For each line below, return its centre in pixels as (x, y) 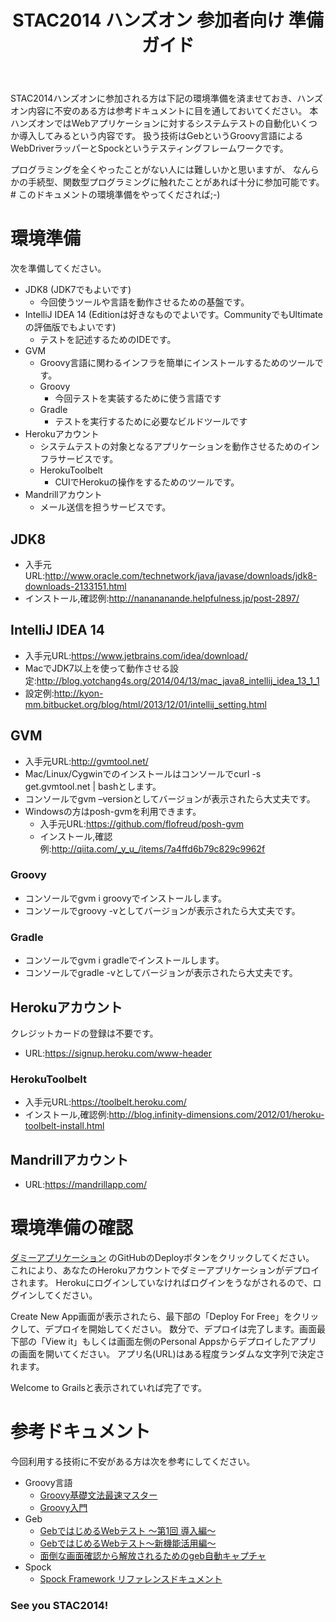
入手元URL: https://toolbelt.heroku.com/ (105, 1102)
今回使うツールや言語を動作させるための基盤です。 (144, 302)
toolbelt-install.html (64, 1126)
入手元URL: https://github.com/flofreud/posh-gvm (141, 823)
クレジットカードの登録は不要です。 (84, 1033)
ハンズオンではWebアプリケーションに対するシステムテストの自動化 (151, 123)
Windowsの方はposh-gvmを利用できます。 (113, 811)
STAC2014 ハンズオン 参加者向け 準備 (168, 20)
